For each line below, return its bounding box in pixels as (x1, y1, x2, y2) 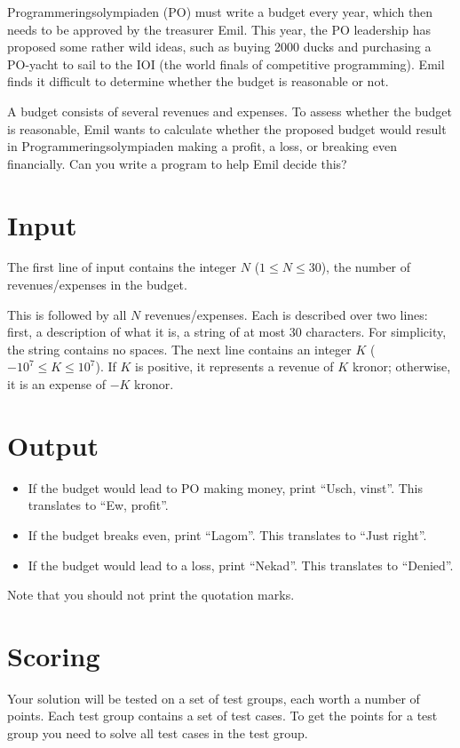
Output (7, 426, 99, 463)
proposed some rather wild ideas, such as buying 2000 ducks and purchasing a (7, 37, 432, 56)
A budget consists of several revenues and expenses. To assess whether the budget (7, 101, 453, 120)
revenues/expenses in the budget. (7, 275, 187, 294)
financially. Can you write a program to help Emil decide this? (7, 154, 347, 172)
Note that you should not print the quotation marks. (7, 585, 295, 604)
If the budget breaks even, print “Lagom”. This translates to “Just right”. (28, 525, 427, 544)
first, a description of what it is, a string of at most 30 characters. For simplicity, (7, 322, 447, 341)
